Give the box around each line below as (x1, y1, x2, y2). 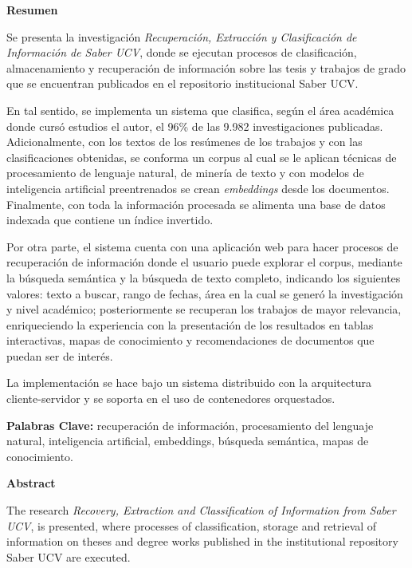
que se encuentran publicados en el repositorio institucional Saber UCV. (6, 75, 359, 92)
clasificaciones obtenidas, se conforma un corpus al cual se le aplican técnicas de (6, 148, 397, 165)
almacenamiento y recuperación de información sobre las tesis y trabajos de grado (6, 59, 406, 76)
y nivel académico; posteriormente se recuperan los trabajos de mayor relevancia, (6, 301, 402, 318)
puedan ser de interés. (6, 347, 113, 364)
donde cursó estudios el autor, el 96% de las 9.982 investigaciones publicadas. (6, 117, 383, 134)
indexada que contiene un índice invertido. (6, 211, 214, 228)
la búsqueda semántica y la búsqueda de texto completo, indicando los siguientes (6, 269, 401, 286)
